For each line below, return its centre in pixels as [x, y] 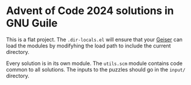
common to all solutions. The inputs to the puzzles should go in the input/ [96, 69]
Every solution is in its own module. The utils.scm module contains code [94, 63]
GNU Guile [32, 23]
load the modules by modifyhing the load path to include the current [89, 46]
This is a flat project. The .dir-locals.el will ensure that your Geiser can [94, 39]
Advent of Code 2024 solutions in [90, 11]
